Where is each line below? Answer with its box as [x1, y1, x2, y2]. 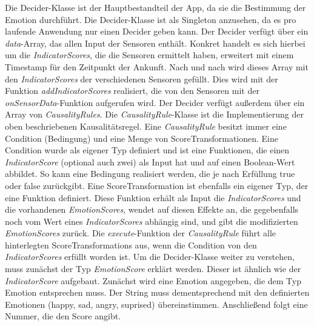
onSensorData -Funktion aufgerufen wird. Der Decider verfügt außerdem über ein [5, 96, 305, 108]
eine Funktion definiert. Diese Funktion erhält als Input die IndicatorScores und [5, 191, 301, 204]
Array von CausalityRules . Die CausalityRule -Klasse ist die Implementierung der [5, 108, 304, 121]
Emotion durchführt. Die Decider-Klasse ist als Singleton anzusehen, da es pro [5, 13, 296, 25]
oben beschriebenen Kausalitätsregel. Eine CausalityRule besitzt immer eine [5, 119, 287, 132]
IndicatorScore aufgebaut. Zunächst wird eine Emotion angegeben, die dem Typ [5, 274, 301, 287]
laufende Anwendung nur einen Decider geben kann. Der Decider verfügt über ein [5, 25, 309, 38]
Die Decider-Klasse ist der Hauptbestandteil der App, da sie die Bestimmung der [5, 1, 306, 13]
